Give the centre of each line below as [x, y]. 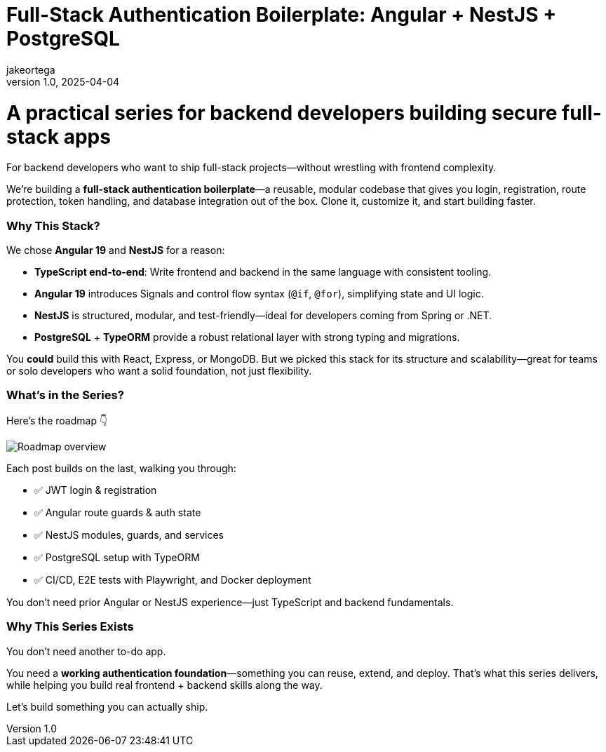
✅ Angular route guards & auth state [118, 512]
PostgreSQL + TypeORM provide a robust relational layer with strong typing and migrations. [247, 337]
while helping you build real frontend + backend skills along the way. [164, 685]
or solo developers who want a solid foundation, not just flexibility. [159, 371]
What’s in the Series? [65, 395]
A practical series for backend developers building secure [282, 113]
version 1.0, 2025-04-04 [63, 81]
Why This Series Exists [70, 627]
